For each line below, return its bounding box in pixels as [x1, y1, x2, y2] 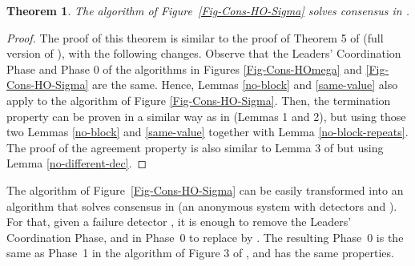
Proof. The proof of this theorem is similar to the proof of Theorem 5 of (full [6, 29, 384, 46]
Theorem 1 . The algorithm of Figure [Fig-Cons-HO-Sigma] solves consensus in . [6, 2, 410, 18]
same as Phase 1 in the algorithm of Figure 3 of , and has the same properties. [6, 244, 394, 261]
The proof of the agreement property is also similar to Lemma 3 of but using [6, 139, 384, 155]
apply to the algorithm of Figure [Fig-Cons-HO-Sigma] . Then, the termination [6, 91, 391, 108]
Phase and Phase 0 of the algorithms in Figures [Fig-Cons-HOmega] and [6, 60, 362, 77]
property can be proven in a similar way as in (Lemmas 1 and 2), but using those [6, 107, 406, 124]
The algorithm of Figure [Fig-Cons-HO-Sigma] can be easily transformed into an [6, 181, 404, 198]
